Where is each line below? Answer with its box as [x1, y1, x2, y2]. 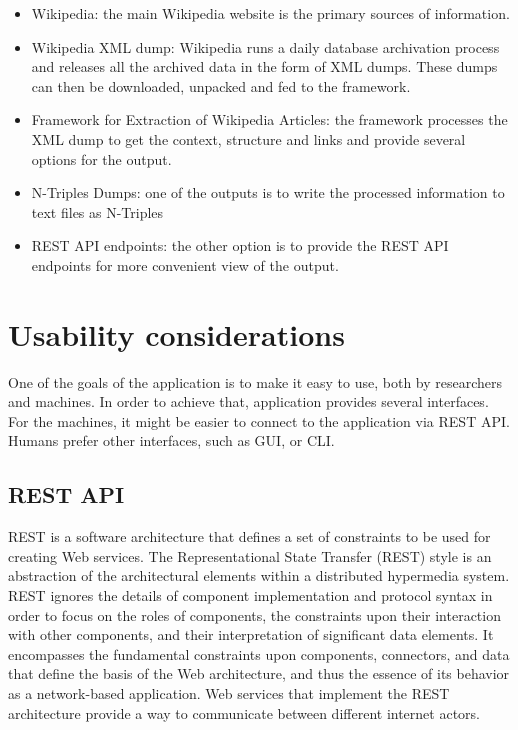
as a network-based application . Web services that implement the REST [8, 682, 450, 703]
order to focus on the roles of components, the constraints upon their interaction [8, 604, 501, 625]
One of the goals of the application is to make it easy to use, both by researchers [8, 371, 503, 392]
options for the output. [31, 148, 172, 169]
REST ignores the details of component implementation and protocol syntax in [8, 585, 493, 606]
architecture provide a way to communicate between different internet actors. [8, 702, 480, 723]
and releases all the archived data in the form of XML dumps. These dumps [31, 56, 498, 77]
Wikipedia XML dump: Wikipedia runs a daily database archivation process [31, 36, 500, 57]
